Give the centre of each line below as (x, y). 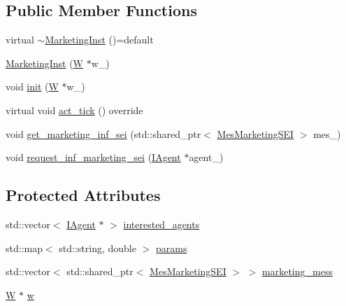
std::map (24, 248)
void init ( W (32, 86)
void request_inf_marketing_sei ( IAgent (93, 157)
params (171, 248)
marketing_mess (297, 271)
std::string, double (98, 248)
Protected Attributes (83, 195)
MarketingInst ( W (44, 63)
